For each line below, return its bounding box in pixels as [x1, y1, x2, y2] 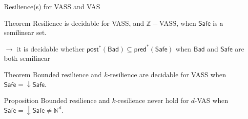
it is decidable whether [17, 43, 84, 53]
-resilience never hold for [115, 95, 189, 105]
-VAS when [194, 95, 228, 105]
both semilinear [4, 53, 50, 63]
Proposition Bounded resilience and [4, 95, 110, 105]
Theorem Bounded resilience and [4, 69, 102, 79]
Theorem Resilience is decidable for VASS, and [4, 17, 145, 28]
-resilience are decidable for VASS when [107, 69, 227, 79]
